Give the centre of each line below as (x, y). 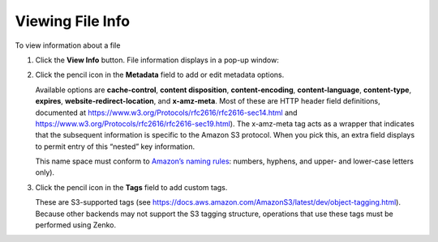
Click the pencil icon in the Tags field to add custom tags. (131, 187)
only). (45, 172)
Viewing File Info (72, 21)
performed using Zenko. (76, 225)
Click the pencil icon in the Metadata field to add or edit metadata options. (160, 75)
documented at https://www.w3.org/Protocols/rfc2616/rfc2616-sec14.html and (166, 113)
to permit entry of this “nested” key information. (115, 146)
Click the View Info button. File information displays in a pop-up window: (157, 60)
